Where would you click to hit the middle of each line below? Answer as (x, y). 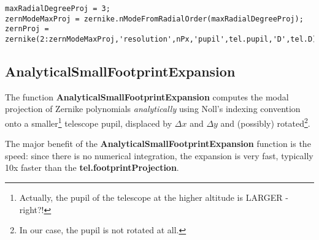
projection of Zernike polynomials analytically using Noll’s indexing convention (153, 109)
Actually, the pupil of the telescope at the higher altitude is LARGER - (154, 197)
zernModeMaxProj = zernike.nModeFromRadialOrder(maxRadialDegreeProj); (154, 19)
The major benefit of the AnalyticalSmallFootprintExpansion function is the (158, 144)
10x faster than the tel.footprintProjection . (92, 167)
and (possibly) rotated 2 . (265, 122)
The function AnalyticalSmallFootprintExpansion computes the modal (147, 96)
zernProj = (27, 29)
